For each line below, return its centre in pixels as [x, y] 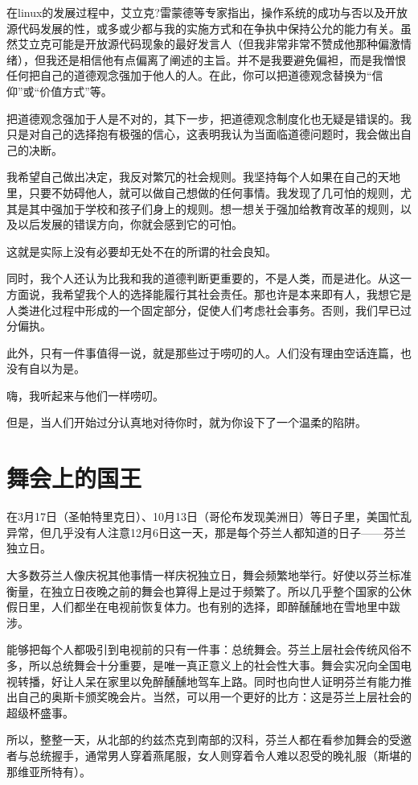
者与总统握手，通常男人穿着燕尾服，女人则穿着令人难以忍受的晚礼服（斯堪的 [209, 755]
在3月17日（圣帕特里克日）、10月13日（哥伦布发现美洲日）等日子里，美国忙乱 [209, 516]
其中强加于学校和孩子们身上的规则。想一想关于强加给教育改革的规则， [214, 208]
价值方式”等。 [76, 91]
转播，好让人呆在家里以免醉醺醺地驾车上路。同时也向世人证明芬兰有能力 [209, 681]
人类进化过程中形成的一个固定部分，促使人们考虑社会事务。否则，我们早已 [203, 310]
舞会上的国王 [74, 478]
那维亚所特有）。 [49, 771]
